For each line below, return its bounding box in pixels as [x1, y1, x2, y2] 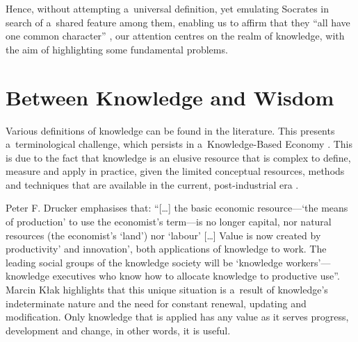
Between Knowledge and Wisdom [6, 83, 334, 111]
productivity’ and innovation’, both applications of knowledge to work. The [6, 241, 327, 256]
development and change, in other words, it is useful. [6, 323, 231, 337]
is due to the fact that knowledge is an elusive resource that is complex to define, [6, 150, 351, 164]
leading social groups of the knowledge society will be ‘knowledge [6, 255, 283, 269]
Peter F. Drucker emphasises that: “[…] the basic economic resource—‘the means [6, 200, 348, 215]
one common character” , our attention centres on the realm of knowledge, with [6, 28, 345, 43]
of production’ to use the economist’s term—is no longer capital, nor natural [6, 214, 332, 229]
